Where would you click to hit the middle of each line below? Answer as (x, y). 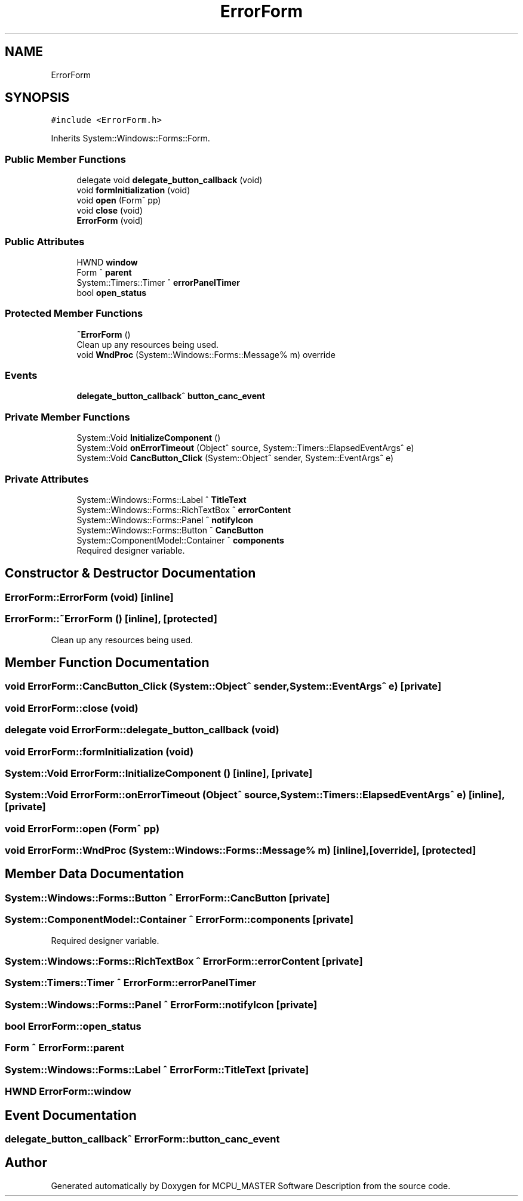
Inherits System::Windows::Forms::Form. (130, 138)
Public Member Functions (65, 159)
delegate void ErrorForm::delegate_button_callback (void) (142, 730)
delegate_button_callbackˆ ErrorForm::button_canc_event (142, 1139)
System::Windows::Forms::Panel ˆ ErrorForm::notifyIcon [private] (161, 1004)
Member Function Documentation (107, 662)
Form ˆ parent (104, 272)
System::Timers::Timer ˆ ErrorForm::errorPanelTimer (131, 983)
